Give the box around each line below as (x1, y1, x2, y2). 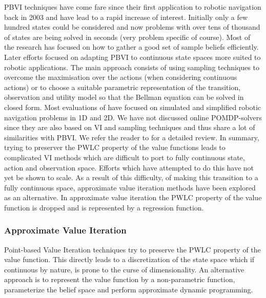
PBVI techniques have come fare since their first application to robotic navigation (4, 2, 261, 12)
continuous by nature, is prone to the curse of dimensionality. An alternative (4, 264, 244, 274)
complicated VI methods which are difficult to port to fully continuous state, (4, 152, 245, 162)
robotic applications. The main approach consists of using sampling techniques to (4, 61, 260, 72)
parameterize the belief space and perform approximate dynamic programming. (4, 284, 253, 295)
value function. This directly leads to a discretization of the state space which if (4, 254, 255, 265)
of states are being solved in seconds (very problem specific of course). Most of (4, 31, 251, 42)
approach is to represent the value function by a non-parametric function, (4, 274, 235, 285)
